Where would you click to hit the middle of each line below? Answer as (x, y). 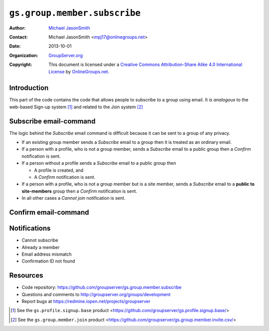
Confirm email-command (49, 212)
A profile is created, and (59, 170)
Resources (26, 275)
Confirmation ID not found (48, 261)
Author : (17, 28)
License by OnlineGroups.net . (79, 71)
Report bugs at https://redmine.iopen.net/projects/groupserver (86, 301)
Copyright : (21, 64)
